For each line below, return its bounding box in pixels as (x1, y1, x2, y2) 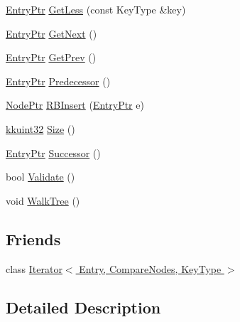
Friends (6, 227, 61, 249)
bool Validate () (6, 169, 75, 184)
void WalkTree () (6, 193, 80, 208)
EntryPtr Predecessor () (6, 73, 111, 88)
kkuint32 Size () (6, 121, 75, 136)
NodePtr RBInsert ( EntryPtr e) (6, 97, 144, 112)
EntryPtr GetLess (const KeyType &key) (6, 2, 186, 16)
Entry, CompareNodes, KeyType (79, 261, 222, 276)
